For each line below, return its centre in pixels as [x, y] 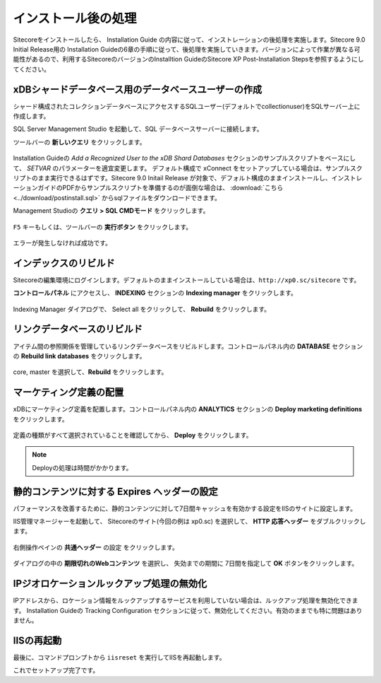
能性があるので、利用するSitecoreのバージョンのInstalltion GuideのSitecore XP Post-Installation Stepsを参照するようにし [189, 59]
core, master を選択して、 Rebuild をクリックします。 [90, 372]
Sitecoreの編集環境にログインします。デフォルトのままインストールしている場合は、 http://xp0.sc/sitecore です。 [187, 280]
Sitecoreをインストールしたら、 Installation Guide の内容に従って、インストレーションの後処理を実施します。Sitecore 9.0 [189, 40]
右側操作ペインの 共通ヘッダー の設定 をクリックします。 [96, 547]
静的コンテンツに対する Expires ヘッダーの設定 [116, 491]
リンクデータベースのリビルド [78, 329]
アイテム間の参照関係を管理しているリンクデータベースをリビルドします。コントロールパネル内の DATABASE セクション [188, 346]
